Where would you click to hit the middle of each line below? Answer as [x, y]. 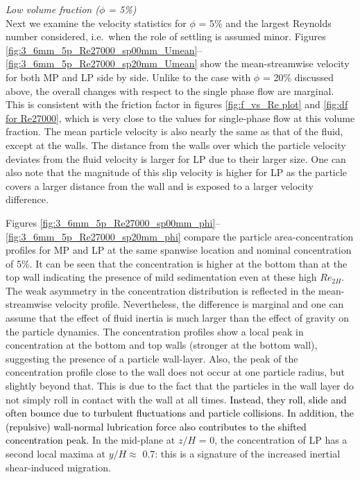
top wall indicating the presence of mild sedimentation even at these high [161, 277]
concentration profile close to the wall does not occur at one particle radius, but [175, 372]
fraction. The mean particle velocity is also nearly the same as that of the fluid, [174, 131]
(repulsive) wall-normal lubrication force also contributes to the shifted [156, 426]
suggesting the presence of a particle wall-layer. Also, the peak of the [152, 358]
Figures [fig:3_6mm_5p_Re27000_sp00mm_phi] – [113, 222]
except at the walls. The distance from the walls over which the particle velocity [176, 145]
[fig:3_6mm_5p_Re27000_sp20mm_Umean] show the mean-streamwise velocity [178, 63]
